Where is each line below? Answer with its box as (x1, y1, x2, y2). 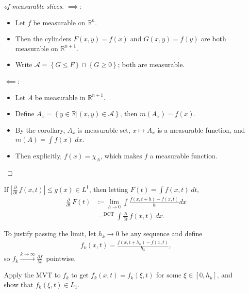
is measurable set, (78, 124, 131, 135)
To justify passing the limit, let (4, 228, 97, 239)
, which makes (100, 151, 142, 161)
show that (4, 279, 33, 290)
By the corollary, (15, 124, 65, 135)
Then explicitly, (15, 151, 62, 161)
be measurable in (35, 92, 85, 102)
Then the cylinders (15, 34, 71, 44)
